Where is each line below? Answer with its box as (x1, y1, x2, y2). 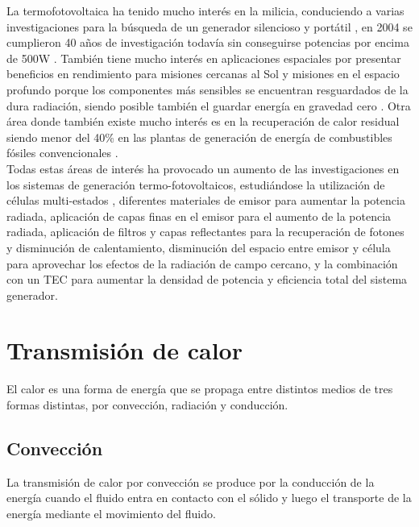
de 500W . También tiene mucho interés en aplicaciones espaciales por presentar (6, 49, 401, 66)
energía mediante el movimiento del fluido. (6, 504, 216, 521)
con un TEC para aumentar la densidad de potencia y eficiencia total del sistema (6, 271, 408, 288)
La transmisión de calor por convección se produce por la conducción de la (6, 473, 375, 490)
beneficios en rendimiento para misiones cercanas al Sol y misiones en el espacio (6, 65, 400, 82)
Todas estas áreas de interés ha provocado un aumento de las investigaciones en (6, 160, 400, 176)
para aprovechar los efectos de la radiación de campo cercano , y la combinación (6, 255, 398, 272)
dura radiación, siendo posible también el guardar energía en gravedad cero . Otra (6, 97, 411, 114)
